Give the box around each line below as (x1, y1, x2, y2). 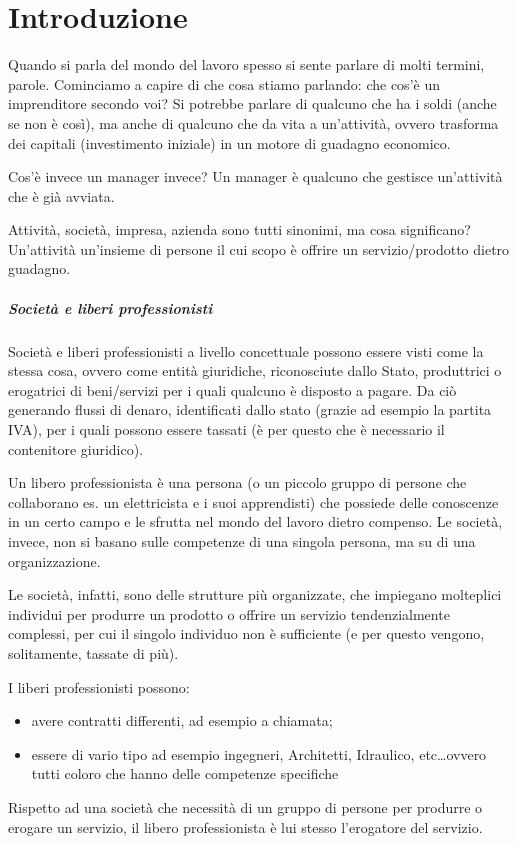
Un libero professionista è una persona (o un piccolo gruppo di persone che (8, 472, 467, 493)
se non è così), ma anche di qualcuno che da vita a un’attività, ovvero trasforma (8, 112, 499, 133)
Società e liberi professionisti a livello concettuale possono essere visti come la (8, 340, 484, 361)
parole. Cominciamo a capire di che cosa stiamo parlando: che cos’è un (8, 73, 440, 94)
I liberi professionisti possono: (8, 676, 190, 697)
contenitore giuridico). (8, 438, 144, 459)
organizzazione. (8, 550, 101, 571)
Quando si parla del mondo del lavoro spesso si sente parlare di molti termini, (8, 54, 485, 75)
